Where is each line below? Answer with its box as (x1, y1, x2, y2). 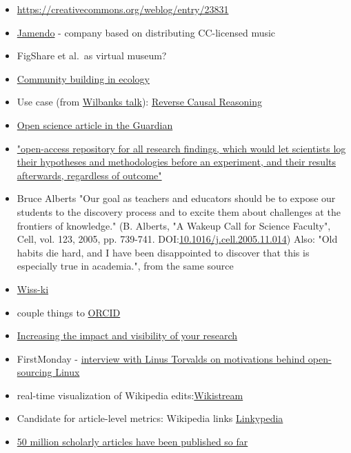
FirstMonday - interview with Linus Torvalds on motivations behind (17, 351, 305, 365)
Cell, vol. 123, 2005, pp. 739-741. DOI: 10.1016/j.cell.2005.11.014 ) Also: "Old (17, 232, 338, 246)
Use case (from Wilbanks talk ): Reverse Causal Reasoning (17, 94, 262, 109)
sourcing (17, 365, 52, 379)
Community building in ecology (17, 71, 150, 85)
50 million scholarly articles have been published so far (17, 434, 248, 449)
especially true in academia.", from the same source (17, 259, 234, 273)
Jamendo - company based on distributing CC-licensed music (17, 25, 276, 39)
